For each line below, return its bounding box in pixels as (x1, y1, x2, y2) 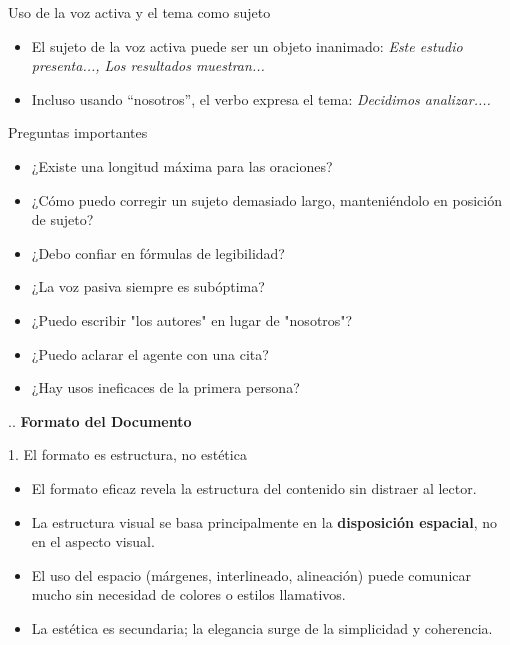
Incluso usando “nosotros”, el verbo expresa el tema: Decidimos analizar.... (31, 88, 491, 109)
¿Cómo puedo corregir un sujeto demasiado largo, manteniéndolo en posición (31, 189, 502, 210)
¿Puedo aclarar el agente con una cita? (31, 343, 269, 364)
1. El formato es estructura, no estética (8, 444, 247, 465)
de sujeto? (31, 209, 94, 230)
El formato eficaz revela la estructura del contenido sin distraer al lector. (31, 477, 477, 498)
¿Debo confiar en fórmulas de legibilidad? (31, 242, 285, 263)
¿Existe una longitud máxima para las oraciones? (31, 155, 333, 176)
